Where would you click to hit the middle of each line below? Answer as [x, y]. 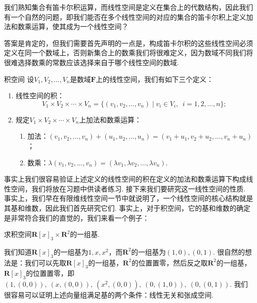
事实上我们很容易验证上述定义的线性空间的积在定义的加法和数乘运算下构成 [125, 179]
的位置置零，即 [50, 273]
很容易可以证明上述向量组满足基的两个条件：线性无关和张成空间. [109, 295]
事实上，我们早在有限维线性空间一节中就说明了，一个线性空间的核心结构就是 [128, 198]
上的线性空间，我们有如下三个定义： [154, 79]
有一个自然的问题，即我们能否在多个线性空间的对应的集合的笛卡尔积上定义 [125, 17]
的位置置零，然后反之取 [170, 262]
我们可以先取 [45, 262]
